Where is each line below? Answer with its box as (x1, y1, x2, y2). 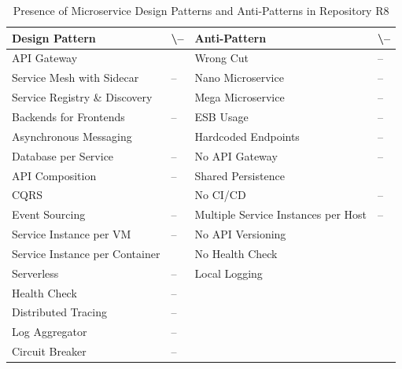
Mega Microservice (194, 89, 285, 105)
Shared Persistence (194, 167, 285, 183)
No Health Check (194, 245, 278, 261)
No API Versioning (194, 226, 286, 242)
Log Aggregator (12, 323, 87, 340)
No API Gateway (194, 147, 278, 164)
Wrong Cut (194, 50, 249, 66)
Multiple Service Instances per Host (194, 206, 367, 223)
